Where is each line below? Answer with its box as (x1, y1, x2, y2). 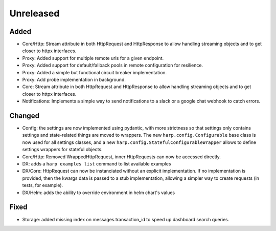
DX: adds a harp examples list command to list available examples (22, 161, 171, 167)
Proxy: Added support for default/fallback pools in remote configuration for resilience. (22, 62, 203, 69)
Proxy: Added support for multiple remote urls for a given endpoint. (22, 55, 164, 61)
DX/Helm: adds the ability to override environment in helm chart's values (22, 190, 175, 196)
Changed (9, 112, 39, 120)
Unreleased (9, 8, 60, 19)
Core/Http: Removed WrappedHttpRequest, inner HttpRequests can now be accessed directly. (22, 154, 221, 160)
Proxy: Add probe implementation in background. (22, 77, 126, 83)
